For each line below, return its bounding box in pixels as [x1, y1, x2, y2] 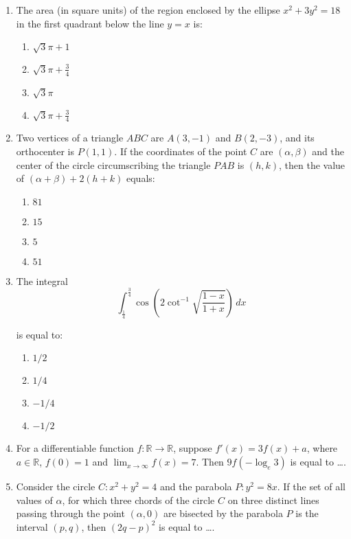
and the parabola [159, 479, 232, 494]
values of [16, 492, 53, 507]
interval [16, 519, 48, 534]
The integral [16, 273, 68, 288]
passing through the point [16, 506, 125, 520]
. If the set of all [277, 479, 346, 494]
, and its [280, 130, 315, 145]
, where [306, 441, 338, 455]
